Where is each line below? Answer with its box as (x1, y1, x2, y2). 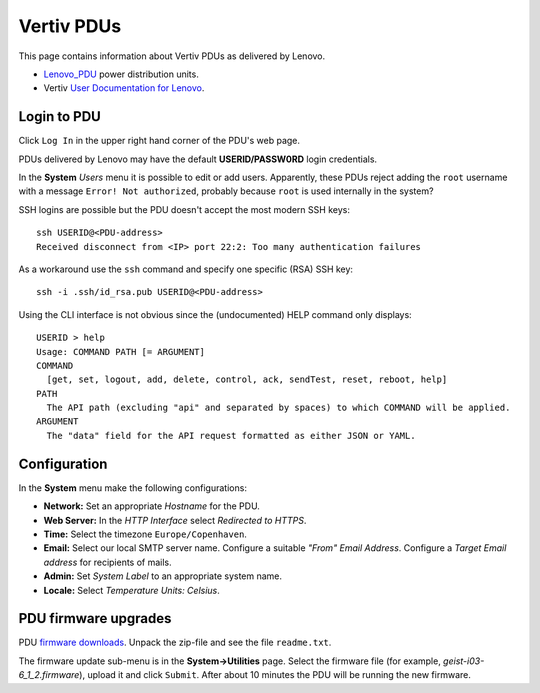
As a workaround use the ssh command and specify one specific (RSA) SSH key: (18, 263, 354, 275)
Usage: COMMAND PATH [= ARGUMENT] (36, 346, 205, 357)
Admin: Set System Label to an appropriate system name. (43, 570, 283, 582)
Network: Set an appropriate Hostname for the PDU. (43, 500, 260, 512)
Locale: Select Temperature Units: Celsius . (43, 584, 220, 596)
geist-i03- (443, 655, 485, 667)
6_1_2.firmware (18, 669, 80, 681)
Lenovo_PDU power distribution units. (43, 68, 199, 80)
